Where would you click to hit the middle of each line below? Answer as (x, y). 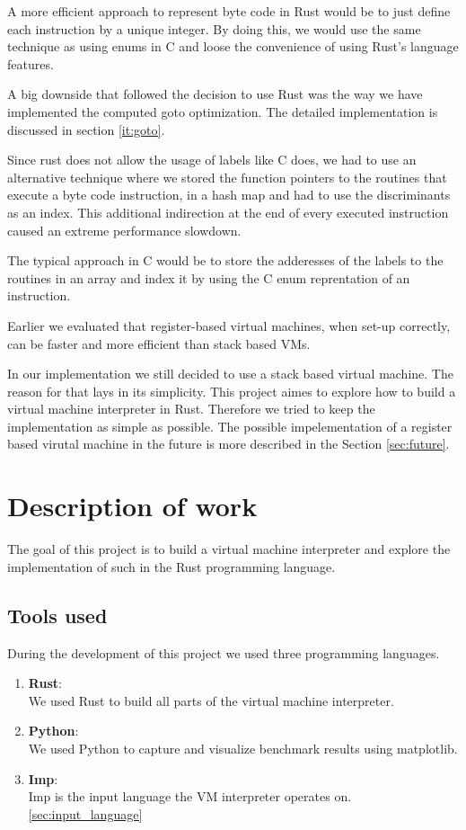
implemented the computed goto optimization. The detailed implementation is (223, 111)
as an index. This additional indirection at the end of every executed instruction (228, 212)
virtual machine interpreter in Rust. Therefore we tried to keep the (191, 409)
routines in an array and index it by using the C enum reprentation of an (209, 277)
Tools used (57, 615)
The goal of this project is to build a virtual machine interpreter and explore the (229, 549)
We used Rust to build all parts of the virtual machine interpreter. (211, 700)
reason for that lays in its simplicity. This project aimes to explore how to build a (232, 391)
